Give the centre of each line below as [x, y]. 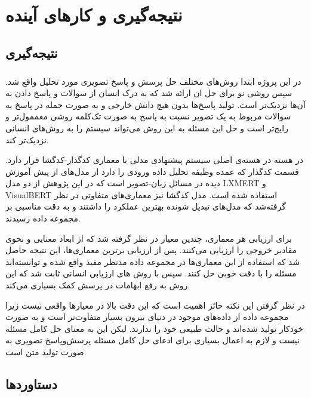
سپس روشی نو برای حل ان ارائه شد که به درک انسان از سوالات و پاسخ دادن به [149, 93]
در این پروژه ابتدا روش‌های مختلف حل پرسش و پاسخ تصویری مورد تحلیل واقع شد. [153, 81]
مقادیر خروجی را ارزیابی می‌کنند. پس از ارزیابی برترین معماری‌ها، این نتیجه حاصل [151, 250]
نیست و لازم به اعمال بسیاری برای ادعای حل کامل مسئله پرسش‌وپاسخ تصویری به [153, 340]
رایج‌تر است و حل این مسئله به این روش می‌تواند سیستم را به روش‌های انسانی [147, 127]
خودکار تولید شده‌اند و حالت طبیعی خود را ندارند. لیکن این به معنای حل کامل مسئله [154, 328]
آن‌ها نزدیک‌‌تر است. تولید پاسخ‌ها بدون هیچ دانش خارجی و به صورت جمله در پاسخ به [155, 104]
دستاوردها [31, 384]
